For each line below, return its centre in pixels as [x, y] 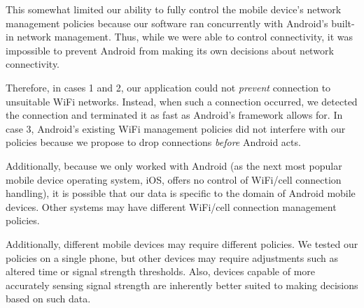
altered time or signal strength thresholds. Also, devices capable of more [161, 271]
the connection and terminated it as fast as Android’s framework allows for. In [174, 115]
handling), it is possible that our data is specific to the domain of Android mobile [181, 193]
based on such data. [48, 299]
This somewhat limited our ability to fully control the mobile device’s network [174, 9]
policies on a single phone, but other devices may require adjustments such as [172, 257]
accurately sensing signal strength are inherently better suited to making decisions [182, 285]
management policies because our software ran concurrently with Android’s [167, 23]
